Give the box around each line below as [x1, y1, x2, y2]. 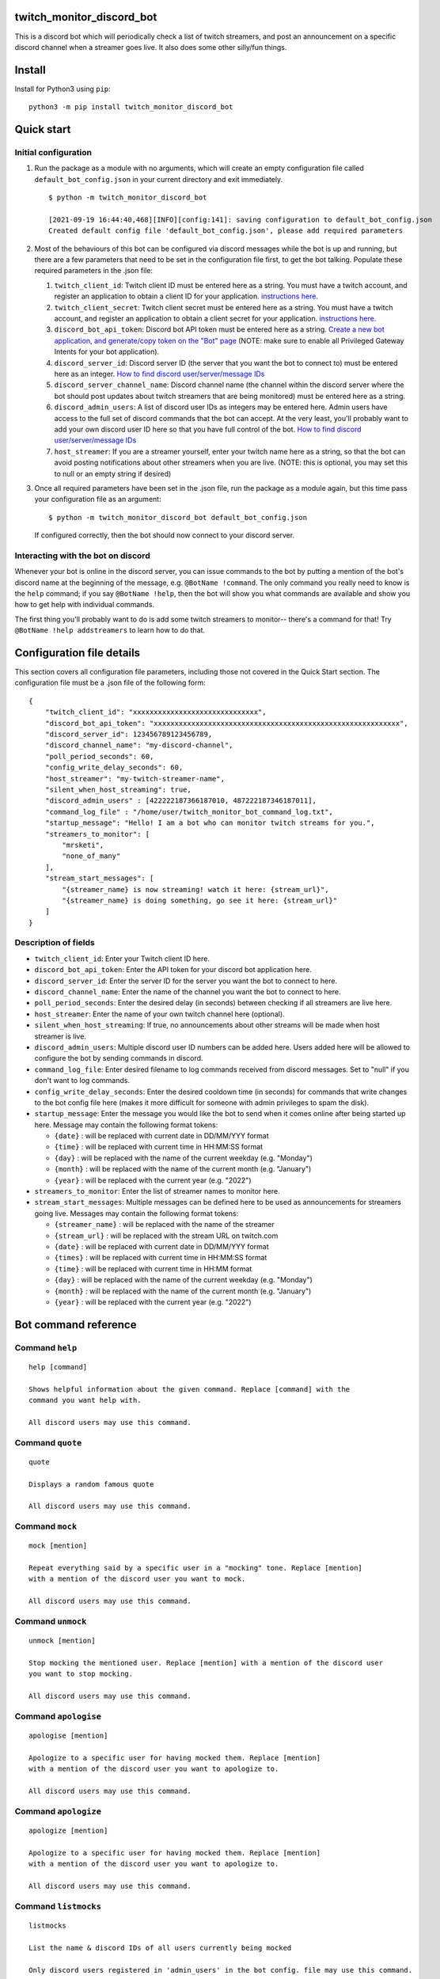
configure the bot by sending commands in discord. [34, 1054, 203, 1063]
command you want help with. [28, 1396, 142, 1405]
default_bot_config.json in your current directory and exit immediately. [34, 174, 283, 184]
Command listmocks [14, 1901, 102, 1912]
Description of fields [14, 937, 95, 948]
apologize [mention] [28, 1826, 108, 1836]
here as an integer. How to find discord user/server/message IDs [54, 369, 265, 378]
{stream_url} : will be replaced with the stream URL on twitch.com [54, 1231, 279, 1240]
